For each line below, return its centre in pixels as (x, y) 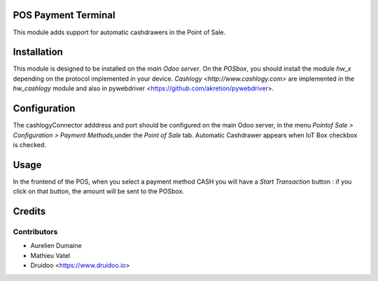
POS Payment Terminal (64, 15)
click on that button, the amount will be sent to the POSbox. (99, 191)
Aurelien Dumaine (56, 246)
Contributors (35, 231)
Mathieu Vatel (50, 255)
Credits (29, 211)
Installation (38, 52)
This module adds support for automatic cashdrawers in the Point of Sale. (119, 32)
